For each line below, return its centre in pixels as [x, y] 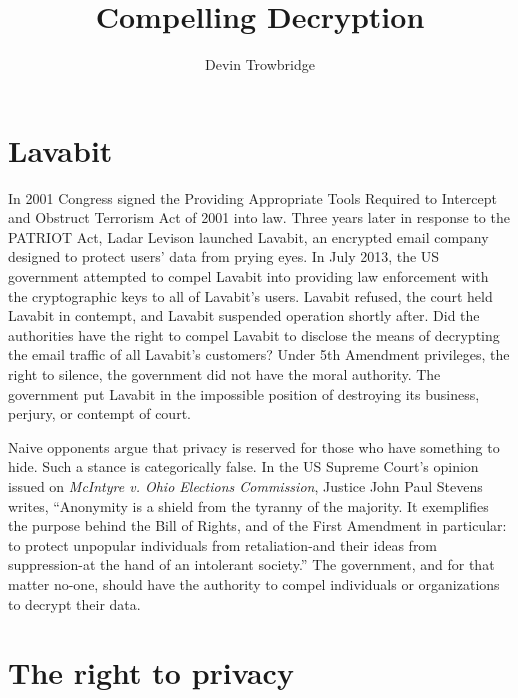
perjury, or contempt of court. [99, 413]
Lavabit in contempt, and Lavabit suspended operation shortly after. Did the [244, 315]
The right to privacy [151, 672]
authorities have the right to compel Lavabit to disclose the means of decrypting [254, 334]
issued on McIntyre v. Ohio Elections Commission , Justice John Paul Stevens [245, 485]
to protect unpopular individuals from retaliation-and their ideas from [223, 544]
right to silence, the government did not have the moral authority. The [224, 374]
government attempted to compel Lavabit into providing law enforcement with [248, 276]
